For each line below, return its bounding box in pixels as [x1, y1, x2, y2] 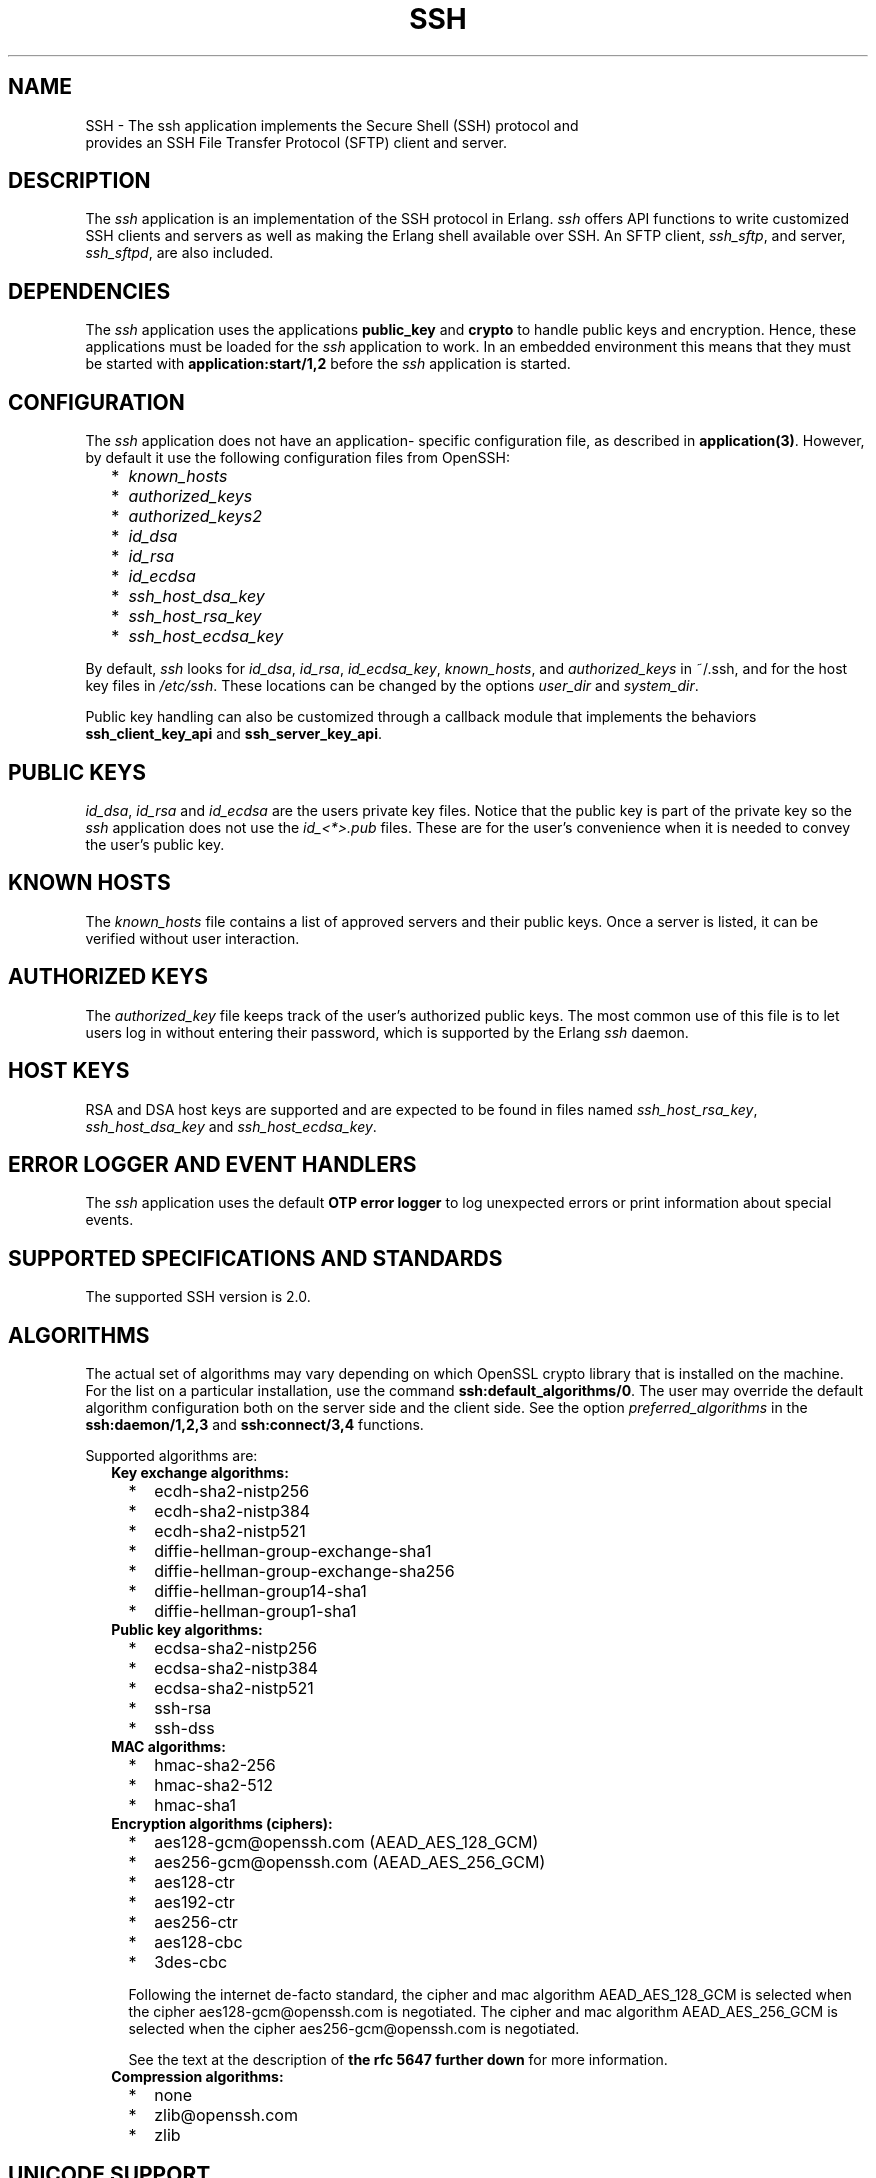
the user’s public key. [85, 835, 225, 853]
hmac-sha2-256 [154, 1755, 276, 1776]
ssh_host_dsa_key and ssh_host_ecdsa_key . [85, 1117, 377, 1135]
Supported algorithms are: [85, 1447, 258, 1465]
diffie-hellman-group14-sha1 [154, 1581, 367, 1602]
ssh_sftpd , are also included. [85, 244, 274, 262]
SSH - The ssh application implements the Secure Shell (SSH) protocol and [85, 116, 579, 134]
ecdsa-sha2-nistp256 [154, 1638, 318, 1659]
